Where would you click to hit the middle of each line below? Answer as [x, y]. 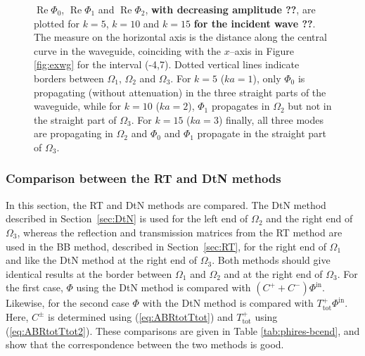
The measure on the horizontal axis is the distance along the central [180, 37]
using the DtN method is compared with [164, 287]
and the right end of [309, 218]
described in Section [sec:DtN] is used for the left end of [127, 218]
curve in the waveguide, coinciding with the [128, 50]
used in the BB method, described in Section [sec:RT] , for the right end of [166, 246]
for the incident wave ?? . [255, 23]
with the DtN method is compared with [228, 303]
